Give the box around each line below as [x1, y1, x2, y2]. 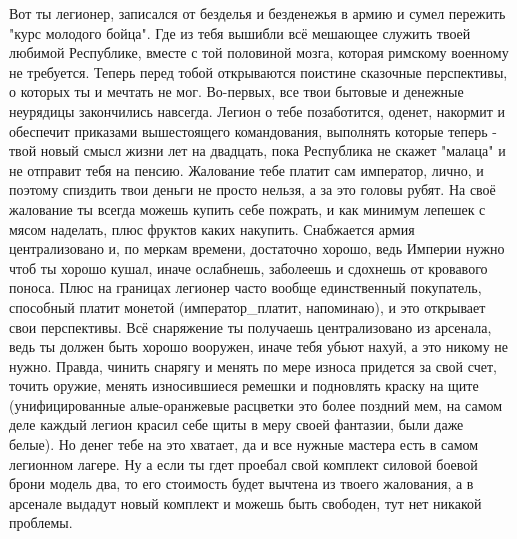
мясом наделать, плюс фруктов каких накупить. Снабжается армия [9, 218, 415, 239]
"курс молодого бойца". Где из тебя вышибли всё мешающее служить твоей [9, 22, 471, 43]
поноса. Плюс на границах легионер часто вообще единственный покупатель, [9, 277, 482, 298]
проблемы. [9, 512, 73, 533]
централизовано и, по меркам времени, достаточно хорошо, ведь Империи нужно [9, 238, 505, 259]
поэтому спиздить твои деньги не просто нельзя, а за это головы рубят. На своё [9, 179, 496, 200]
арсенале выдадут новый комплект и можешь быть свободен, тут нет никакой [9, 492, 482, 513]
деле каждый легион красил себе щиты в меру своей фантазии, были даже [9, 414, 464, 435]
